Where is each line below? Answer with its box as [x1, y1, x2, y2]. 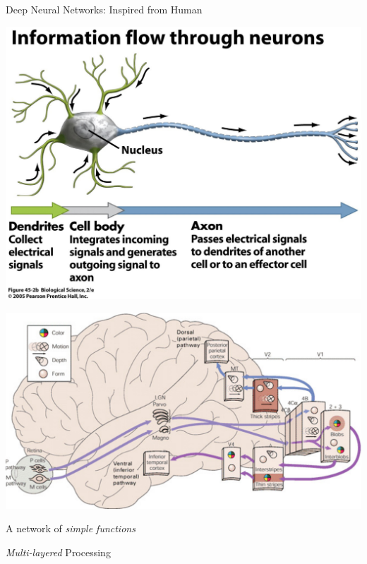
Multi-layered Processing [6, 544, 111, 559]
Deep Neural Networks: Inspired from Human [6, 2, 203, 16]
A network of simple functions [6, 521, 136, 536]
